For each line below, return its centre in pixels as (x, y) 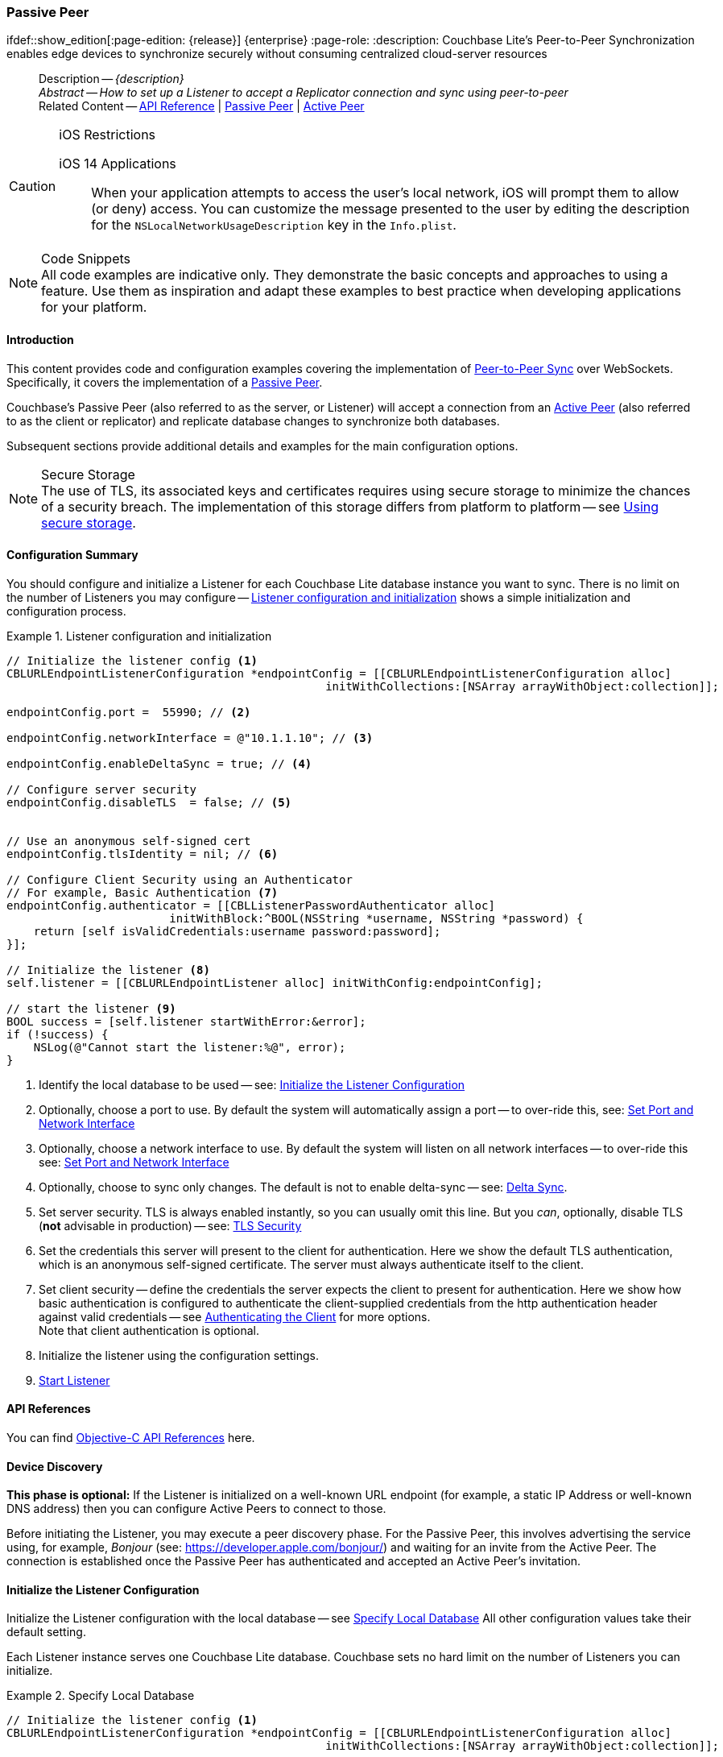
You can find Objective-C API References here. (131, 1438)
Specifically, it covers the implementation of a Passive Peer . (165, 382)
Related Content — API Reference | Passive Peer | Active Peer (202, 106)
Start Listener (74, 1380)
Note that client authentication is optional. (149, 1330)
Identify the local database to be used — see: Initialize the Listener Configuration (252, 1084)
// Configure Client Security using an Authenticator (180, 879)
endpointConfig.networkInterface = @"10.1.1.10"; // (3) (190, 738)
